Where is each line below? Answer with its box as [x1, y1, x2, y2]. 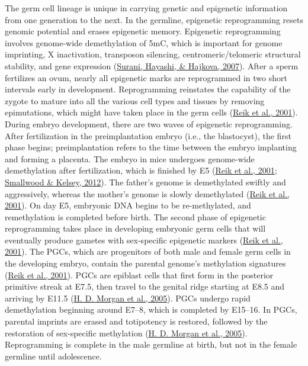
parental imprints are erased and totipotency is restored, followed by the [5, 315, 268, 328]
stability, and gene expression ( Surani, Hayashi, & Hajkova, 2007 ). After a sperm [5, 59, 299, 72]
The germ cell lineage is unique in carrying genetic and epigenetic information [5, 2, 288, 14]
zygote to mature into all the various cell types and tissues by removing [5, 94, 265, 107]
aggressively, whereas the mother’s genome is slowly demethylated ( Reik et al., [5, 187, 290, 200]
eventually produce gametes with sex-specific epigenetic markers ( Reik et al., [5, 233, 283, 246]
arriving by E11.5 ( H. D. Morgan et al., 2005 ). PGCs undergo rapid [5, 291, 251, 304]
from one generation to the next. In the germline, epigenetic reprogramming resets [5, 13, 304, 25]
